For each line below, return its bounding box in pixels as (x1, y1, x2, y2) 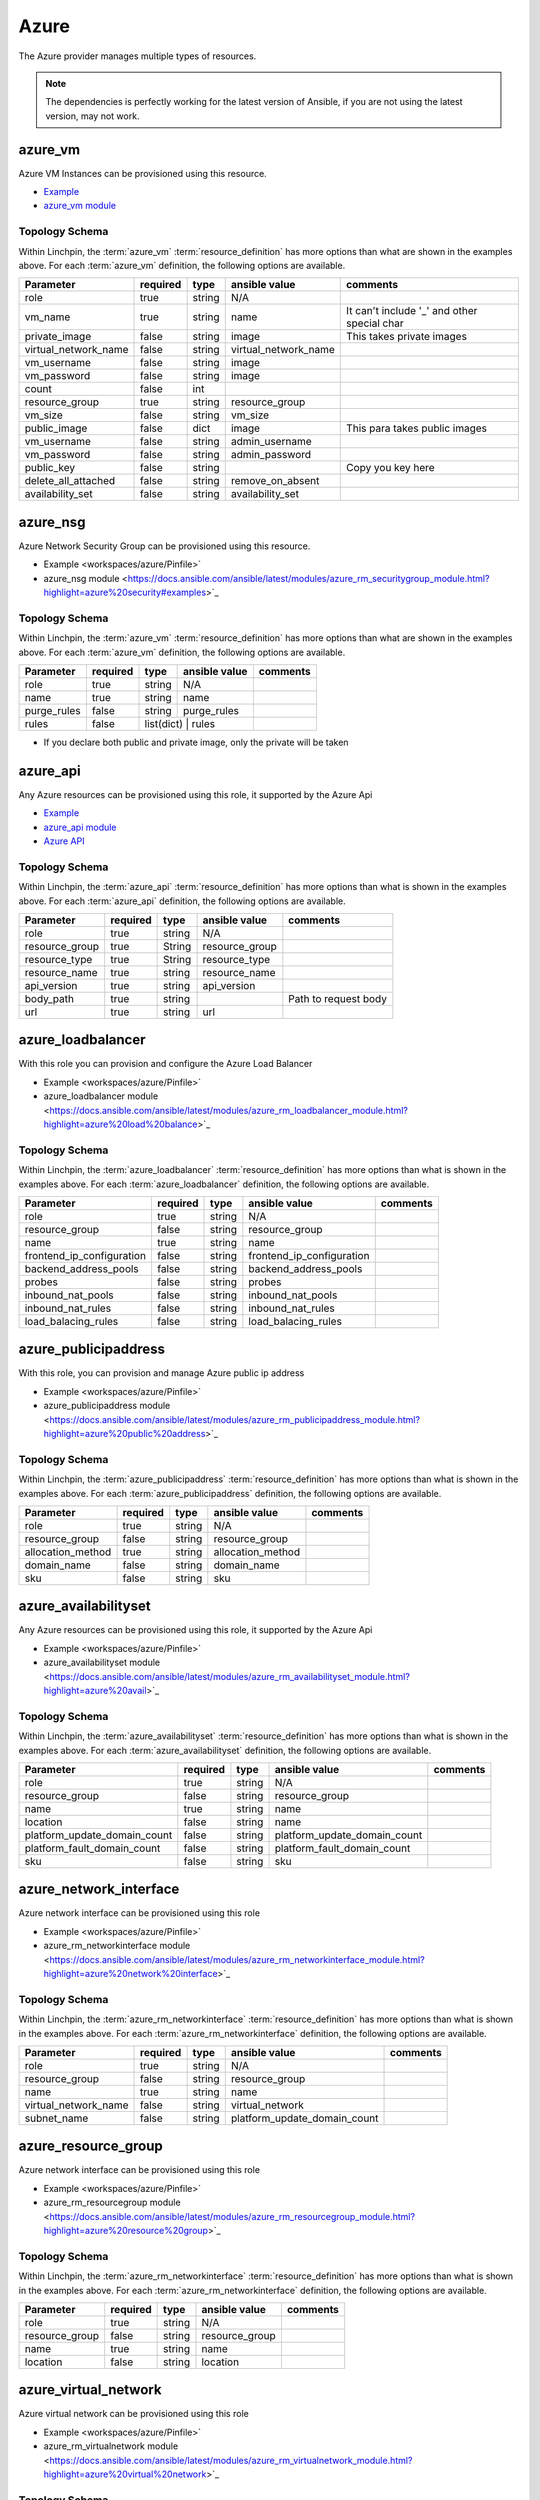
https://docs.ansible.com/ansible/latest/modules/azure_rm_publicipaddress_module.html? (49, 1413, 420, 1425)
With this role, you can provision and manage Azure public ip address (18, 1367, 305, 1379)
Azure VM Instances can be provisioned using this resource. (18, 167, 267, 179)
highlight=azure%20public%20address (43, 1428, 206, 1440)
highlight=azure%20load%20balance (43, 1118, 198, 1130)
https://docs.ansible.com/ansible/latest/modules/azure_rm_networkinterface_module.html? (49, 1953, 425, 1965)
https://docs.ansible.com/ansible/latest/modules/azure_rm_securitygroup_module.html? (127, 572, 490, 584)
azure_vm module (43, 200, 117, 212)
